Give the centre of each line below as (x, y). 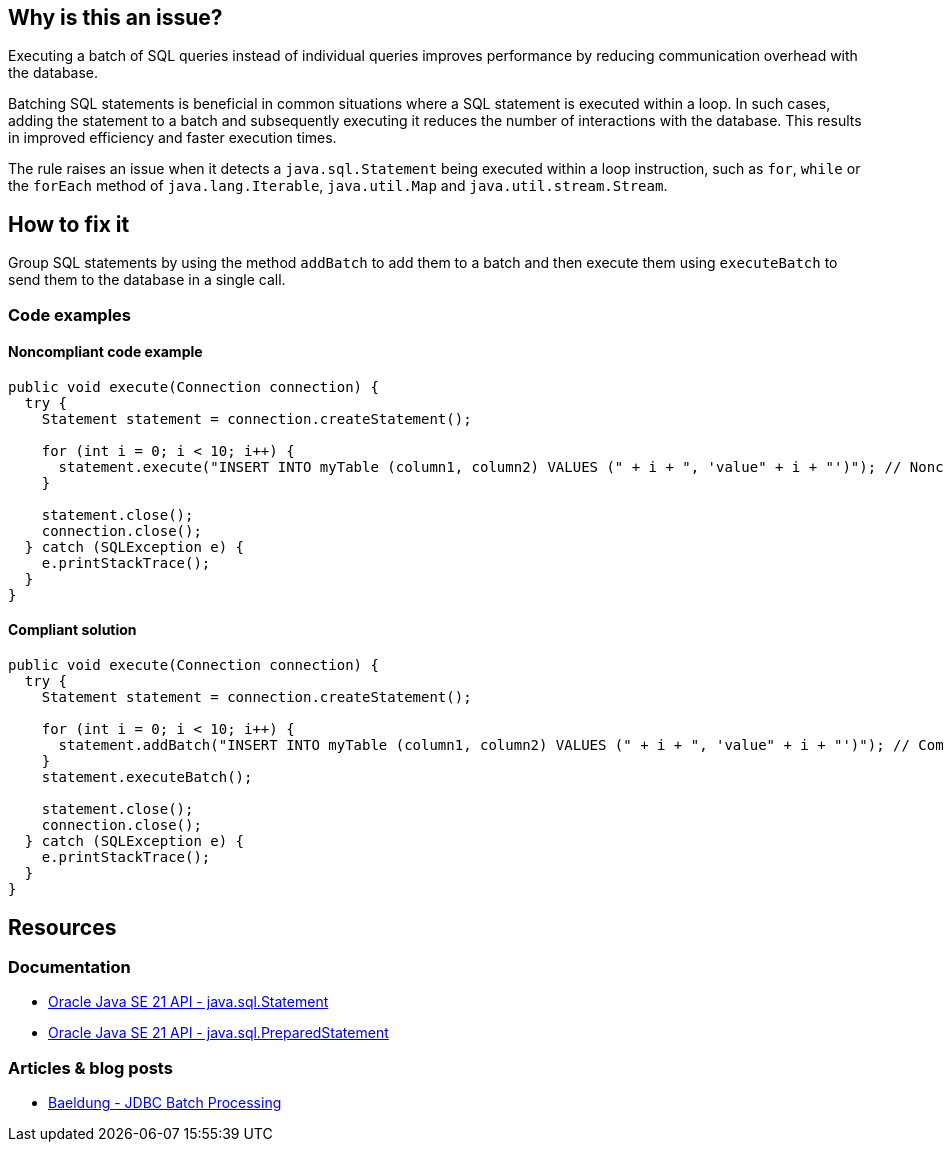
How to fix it (69, 224)
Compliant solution (72, 630)
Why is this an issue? (115, 17)
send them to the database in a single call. (147, 280)
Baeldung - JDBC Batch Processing (165, 1103)
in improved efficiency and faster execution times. (172, 138)
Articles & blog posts (90, 1067)
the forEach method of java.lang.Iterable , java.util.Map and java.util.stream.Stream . (338, 186)
